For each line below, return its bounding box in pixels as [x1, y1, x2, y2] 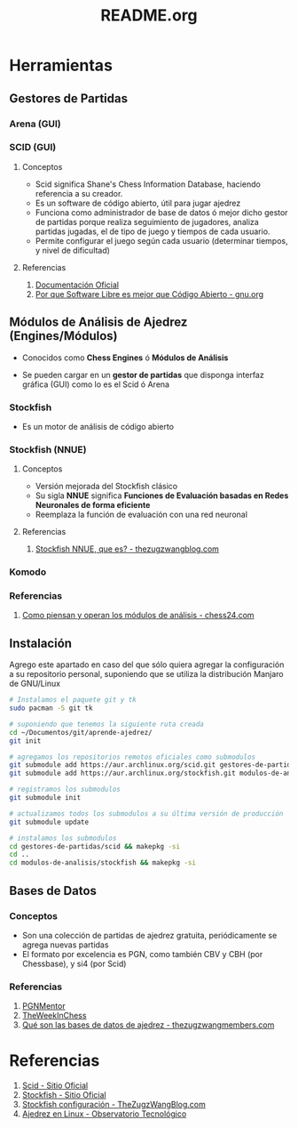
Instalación [9, 635, 73, 650]
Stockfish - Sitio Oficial [21, 1090, 106, 1100]
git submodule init [9, 794, 82, 802]
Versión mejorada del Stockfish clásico [35, 481, 178, 492]
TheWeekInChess [21, 1011, 87, 1021]
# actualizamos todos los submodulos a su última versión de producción [9, 809, 284, 818]
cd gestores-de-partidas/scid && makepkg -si [9, 842, 180, 850]
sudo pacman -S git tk [9, 704, 93, 713]
